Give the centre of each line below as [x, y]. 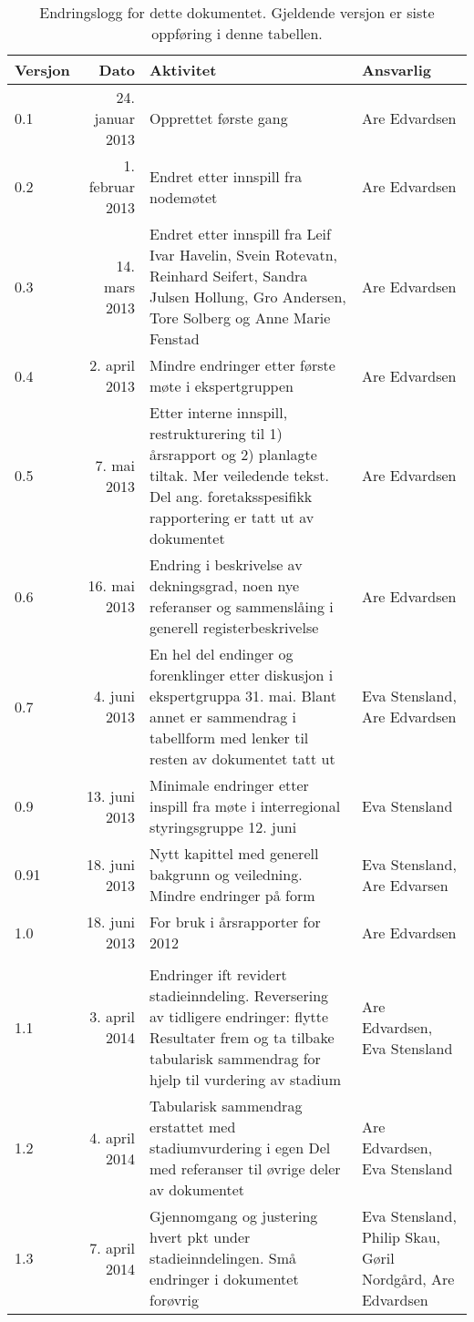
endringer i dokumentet [224, 1279]
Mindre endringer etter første [242, 365]
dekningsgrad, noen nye [225, 585]
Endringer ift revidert [218, 974]
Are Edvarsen [405, 885]
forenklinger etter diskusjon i [242, 675]
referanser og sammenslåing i [242, 606]
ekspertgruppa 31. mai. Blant [243, 696]
